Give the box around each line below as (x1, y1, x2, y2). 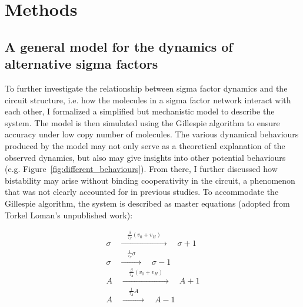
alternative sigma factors (5, 55, 158, 73)
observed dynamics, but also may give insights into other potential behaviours (5, 151, 286, 163)
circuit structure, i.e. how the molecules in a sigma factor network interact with (5, 93, 291, 106)
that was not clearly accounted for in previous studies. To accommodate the (5, 185, 279, 198)
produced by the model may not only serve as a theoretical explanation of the (5, 139, 285, 151)
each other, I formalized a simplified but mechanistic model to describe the (5, 105, 275, 117)
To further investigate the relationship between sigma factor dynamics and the (5, 82, 288, 94)
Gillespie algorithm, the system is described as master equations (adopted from (5, 197, 290, 209)
